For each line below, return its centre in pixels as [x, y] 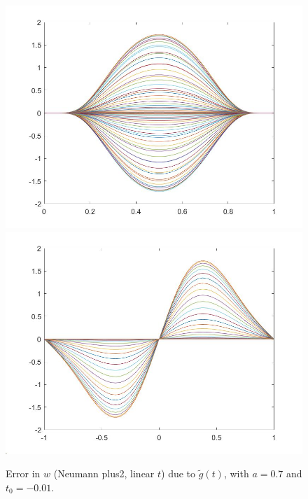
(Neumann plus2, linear [104, 473]
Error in [23, 473]
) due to [178, 473]
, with [236, 473]
